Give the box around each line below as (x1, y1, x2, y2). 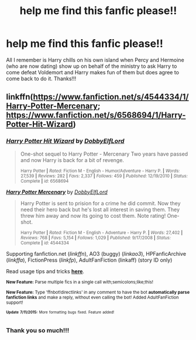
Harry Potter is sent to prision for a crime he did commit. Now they (20, 200, 181, 207)
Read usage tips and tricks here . (6, 267, 85, 274)
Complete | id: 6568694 (20, 178, 69, 184)
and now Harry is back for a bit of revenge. (20, 156, 125, 163)
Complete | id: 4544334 (20, 240, 69, 246)
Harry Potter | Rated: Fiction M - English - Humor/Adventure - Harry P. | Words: (20, 168, 180, 174)
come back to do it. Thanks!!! (6, 75, 77, 82)
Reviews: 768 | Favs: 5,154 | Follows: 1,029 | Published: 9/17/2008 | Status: (20, 235, 171, 241)
